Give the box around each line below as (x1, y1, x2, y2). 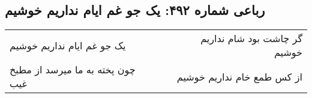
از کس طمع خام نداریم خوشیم (176, 69, 302, 84)
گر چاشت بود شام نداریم (200, 31, 302, 46)
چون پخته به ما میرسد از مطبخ (10, 63, 136, 77)
